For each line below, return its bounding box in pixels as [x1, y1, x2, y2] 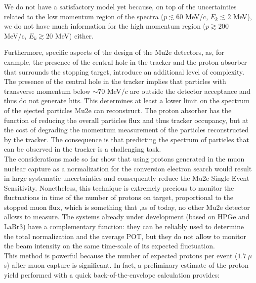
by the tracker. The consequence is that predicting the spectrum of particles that [4, 134, 249, 144]
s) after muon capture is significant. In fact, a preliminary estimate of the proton [4, 260, 249, 270]
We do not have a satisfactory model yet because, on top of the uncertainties [4, 1, 237, 11]
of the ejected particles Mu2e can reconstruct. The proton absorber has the [4, 105, 232, 115]
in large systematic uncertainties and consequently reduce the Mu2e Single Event [4, 173, 250, 183]
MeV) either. [55, 30, 94, 40]
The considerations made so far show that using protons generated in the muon [4, 153, 245, 163]
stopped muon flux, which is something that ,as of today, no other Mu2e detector [4, 202, 250, 212]
